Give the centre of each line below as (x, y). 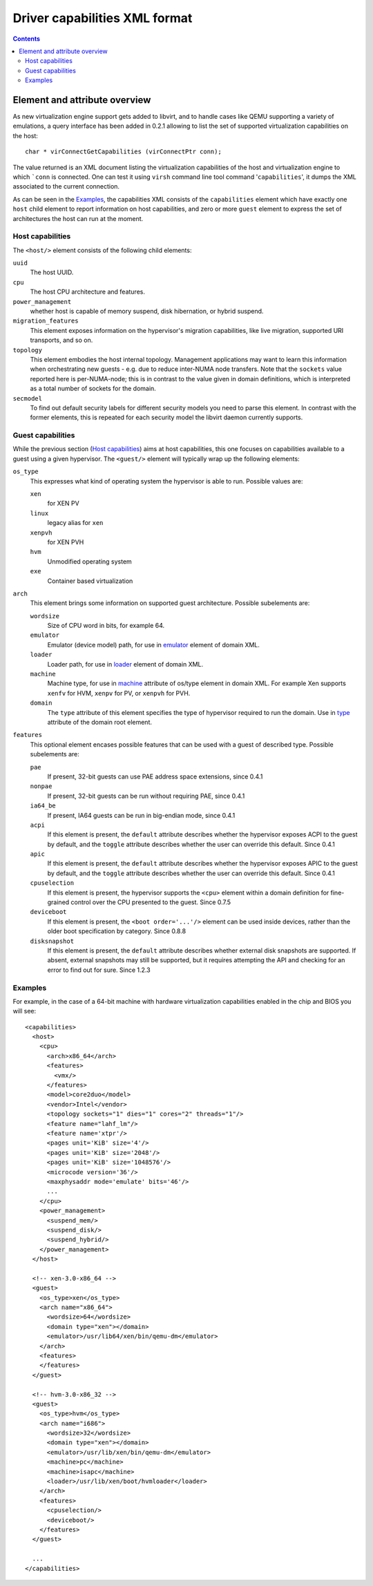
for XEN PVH (66, 542)
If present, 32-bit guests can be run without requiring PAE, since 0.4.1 (146, 796)
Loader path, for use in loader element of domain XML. (125, 664)
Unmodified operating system (90, 561)
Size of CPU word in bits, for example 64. (106, 626)
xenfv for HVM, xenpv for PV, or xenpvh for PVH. (119, 693)
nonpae (41, 786)
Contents (27, 39)
